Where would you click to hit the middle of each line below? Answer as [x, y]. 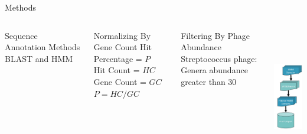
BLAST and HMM [39, 58]
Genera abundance [214, 70]
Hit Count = [117, 70]
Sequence [21, 35]
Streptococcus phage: [219, 58]
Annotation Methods [43, 47]
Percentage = [118, 58]
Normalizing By [122, 35]
